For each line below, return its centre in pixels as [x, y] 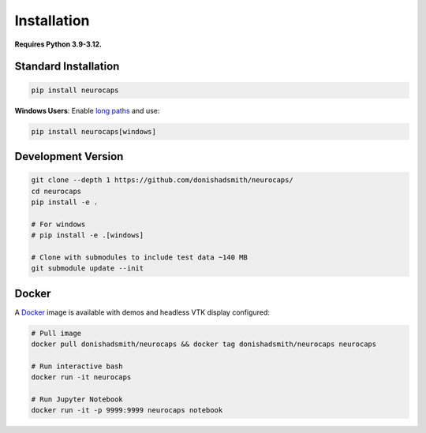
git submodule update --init [88, 269]
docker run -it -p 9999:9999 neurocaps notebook [127, 411]
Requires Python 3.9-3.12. [58, 44]
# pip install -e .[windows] [88, 235]
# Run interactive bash [77, 366]
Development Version [69, 157]
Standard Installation [67, 67]
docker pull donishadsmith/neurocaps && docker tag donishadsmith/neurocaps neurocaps [204, 344]
